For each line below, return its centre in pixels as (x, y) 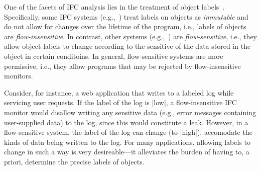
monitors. (19, 76)
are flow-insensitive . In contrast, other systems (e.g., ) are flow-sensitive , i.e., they (131, 36)
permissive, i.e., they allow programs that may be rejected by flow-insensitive (122, 66)
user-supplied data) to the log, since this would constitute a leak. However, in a (126, 122)
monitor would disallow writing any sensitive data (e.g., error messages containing (130, 112)
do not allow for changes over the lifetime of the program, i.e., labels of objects (125, 26)
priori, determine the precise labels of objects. (74, 161)
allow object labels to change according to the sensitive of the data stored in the (127, 46)
